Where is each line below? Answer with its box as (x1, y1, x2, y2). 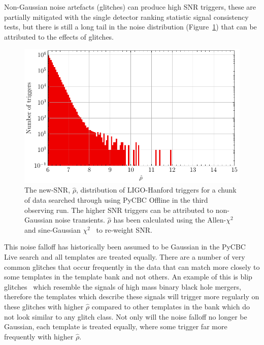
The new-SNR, (24, 184, 71, 195)
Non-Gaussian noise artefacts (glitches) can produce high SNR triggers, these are (4, 2, 256, 12)
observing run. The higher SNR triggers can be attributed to (24, 204, 214, 215)
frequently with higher (4, 331, 74, 341)
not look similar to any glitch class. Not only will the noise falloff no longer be (4, 311, 247, 322)
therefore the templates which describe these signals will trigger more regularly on (4, 291, 259, 302)
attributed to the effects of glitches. (4, 31, 114, 42)
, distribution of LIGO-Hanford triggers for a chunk (76, 184, 237, 195)
